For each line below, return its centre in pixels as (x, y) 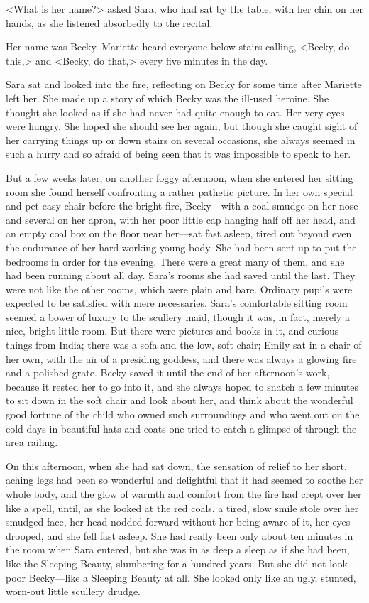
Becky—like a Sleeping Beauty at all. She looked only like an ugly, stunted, (192, 577)
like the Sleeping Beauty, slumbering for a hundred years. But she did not (166, 563)
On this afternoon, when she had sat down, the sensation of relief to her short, (176, 466)
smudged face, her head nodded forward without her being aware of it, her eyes (178, 522)
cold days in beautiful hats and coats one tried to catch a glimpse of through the (181, 428)
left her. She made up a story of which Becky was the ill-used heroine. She (167, 98)
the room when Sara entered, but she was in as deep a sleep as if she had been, (178, 549)
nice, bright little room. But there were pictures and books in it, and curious (172, 331)
